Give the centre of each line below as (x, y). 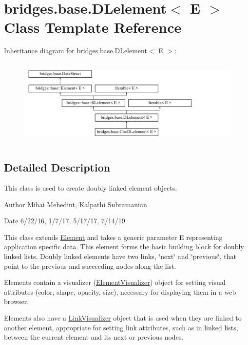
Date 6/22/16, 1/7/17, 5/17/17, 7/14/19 (65, 221)
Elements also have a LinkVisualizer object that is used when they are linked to (123, 318)
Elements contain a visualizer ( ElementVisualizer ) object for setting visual (115, 282)
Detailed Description (57, 167)
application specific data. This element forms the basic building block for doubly (124, 247)
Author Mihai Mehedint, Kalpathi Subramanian (76, 204)
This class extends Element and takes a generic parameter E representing (113, 237)
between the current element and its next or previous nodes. (94, 337)
